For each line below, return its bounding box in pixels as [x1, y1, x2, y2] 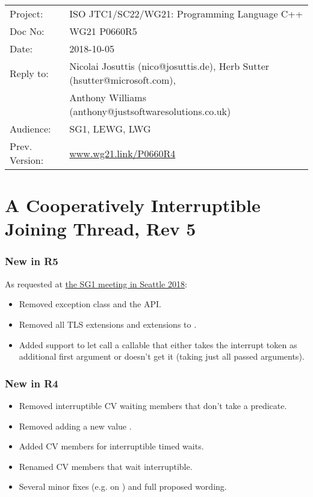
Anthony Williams [69, 90, 146, 104]
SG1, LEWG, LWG [69, 122, 151, 136]
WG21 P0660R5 [69, 24, 137, 38]
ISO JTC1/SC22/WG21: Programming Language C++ [69, 7, 303, 20]
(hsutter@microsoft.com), [69, 73, 176, 87]
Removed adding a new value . [19, 419, 132, 432]
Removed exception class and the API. [19, 298, 161, 310]
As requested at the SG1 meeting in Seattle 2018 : [5, 277, 187, 290]
